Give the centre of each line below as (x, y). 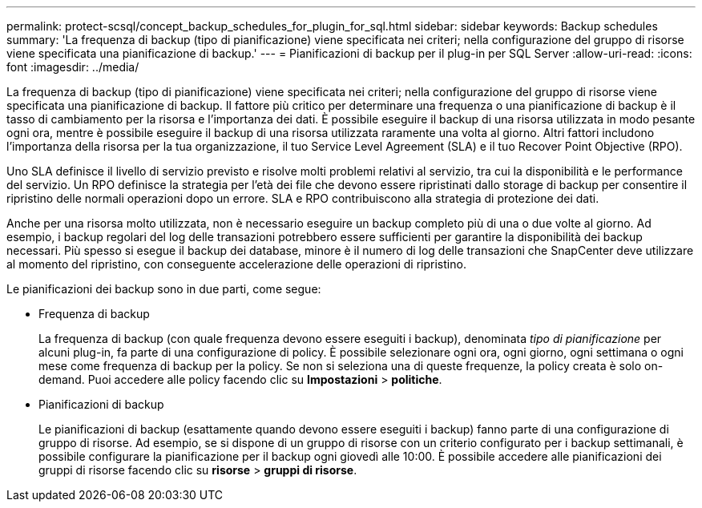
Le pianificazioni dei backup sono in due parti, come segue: (164, 289)
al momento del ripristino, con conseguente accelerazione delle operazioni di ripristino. (236, 264)
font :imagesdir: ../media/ (73, 67)
